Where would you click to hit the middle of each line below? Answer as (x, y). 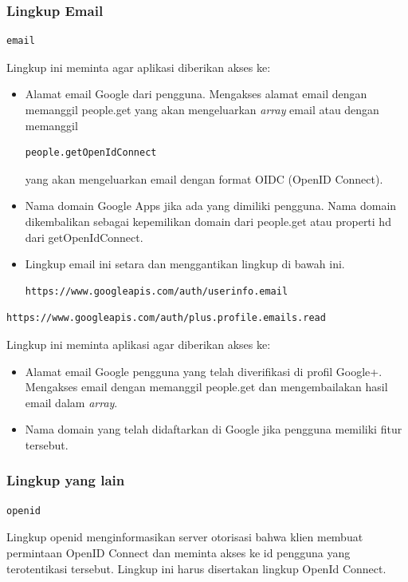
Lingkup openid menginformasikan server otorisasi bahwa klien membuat (185, 537)
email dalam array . (71, 402)
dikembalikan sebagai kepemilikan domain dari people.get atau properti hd (208, 221)
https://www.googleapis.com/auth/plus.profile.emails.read (166, 318)
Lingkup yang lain (66, 480)
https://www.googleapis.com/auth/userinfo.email (157, 291)
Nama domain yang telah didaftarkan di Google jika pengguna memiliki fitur (214, 429)
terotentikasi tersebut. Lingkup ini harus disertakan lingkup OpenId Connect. (196, 568)
